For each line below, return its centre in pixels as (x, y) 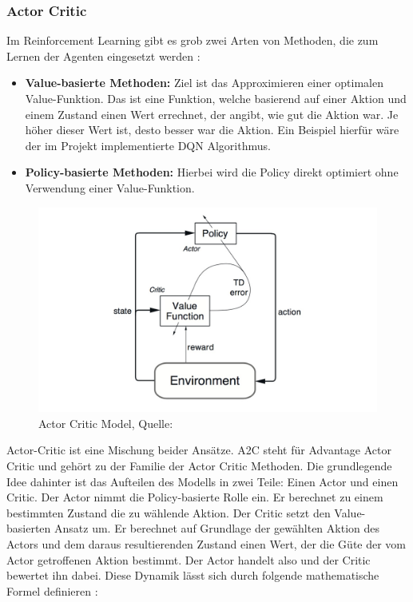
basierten (29, 528)
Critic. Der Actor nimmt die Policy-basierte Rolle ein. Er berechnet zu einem (195, 497)
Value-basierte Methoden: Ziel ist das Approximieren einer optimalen (204, 83)
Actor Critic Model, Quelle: (106, 423)
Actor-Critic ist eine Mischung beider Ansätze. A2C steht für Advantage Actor (199, 450)
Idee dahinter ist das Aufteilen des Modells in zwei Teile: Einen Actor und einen (203, 481)
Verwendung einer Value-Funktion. (110, 187)
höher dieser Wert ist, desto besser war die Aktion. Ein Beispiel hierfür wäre (212, 130)
